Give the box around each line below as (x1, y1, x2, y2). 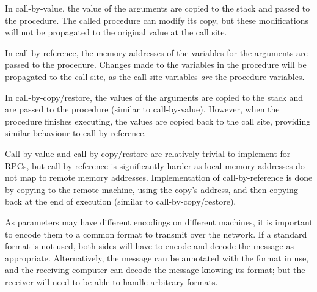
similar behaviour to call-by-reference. (5, 126, 147, 139)
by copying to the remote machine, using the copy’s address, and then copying (5, 183, 298, 195)
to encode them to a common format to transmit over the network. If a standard (5, 227, 307, 240)
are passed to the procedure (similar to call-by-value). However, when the (5, 103, 280, 115)
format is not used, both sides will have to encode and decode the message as (5, 239, 294, 252)
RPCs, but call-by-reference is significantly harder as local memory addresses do (5, 159, 305, 172)
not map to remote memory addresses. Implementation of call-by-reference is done (5, 171, 313, 184)
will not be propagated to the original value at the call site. (5, 26, 227, 38)
